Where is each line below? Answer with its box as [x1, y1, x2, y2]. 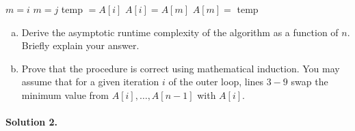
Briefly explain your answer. [21, 38, 140, 53]
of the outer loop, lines [168, 74, 264, 89]
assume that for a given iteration [21, 74, 159, 89]
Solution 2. [5, 115, 58, 129]
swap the [291, 74, 328, 89]
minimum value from [21, 87, 109, 102]
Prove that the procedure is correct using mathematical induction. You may [21, 61, 340, 75]
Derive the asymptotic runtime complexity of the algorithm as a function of [21, 25, 339, 39]
